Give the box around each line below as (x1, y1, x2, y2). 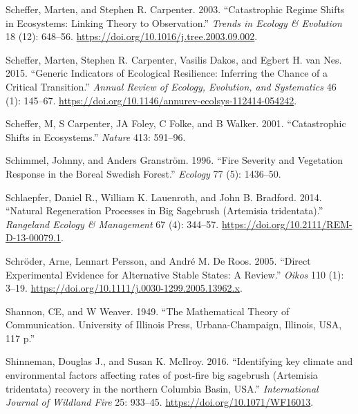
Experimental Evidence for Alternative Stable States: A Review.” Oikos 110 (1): (6, 267, 344, 281)
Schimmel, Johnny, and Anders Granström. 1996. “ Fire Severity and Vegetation (6, 153, 343, 167)
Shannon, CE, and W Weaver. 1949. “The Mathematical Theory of (6, 303, 290, 318)
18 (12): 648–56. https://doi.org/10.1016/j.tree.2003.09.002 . (6, 29, 258, 44)
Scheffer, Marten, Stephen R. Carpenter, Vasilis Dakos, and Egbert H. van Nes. (6, 52, 342, 66)
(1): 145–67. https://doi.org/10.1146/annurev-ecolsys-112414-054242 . (6, 93, 297, 107)
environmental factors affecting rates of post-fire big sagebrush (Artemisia (6, 368, 318, 382)
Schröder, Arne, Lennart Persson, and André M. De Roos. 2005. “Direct (6, 253, 311, 267)
